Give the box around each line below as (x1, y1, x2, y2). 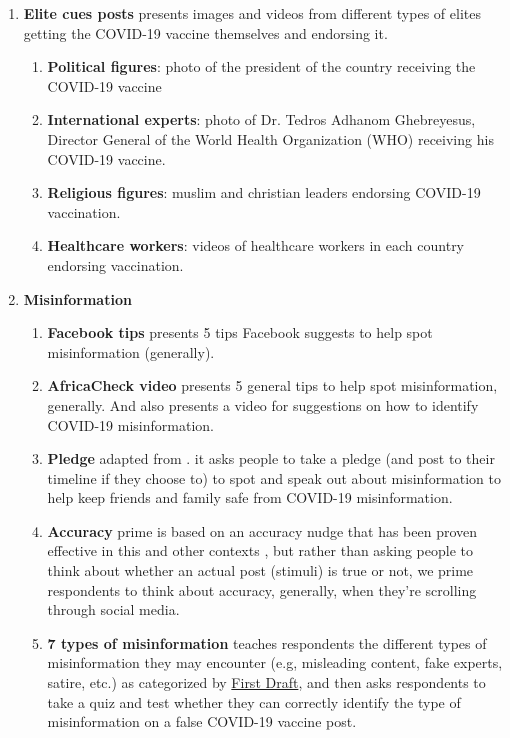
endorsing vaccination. (47, 254, 184, 275)
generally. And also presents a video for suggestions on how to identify (47, 394, 479, 415)
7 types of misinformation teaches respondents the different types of (47, 632, 487, 653)
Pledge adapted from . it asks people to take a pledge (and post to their (47, 448, 495, 469)
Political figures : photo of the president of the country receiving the (47, 56, 476, 77)
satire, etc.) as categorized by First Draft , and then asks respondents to (47, 672, 486, 693)
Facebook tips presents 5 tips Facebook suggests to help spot (47, 322, 433, 343)
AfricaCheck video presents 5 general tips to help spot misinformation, (47, 375, 498, 396)
